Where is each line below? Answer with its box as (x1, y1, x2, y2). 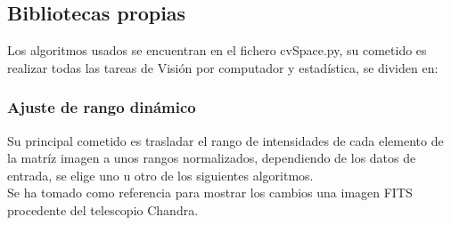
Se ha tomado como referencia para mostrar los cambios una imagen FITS (7, 183, 413, 202)
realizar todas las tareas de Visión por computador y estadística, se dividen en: (7, 58, 439, 76)
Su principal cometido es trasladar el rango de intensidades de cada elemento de (7, 131, 444, 149)
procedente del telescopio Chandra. (7, 200, 199, 219)
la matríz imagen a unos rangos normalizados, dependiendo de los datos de (7, 149, 416, 167)
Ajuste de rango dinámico (7, 96, 196, 118)
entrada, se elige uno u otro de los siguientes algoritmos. (7, 165, 314, 184)
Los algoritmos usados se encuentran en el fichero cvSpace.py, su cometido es (7, 41, 427, 60)
